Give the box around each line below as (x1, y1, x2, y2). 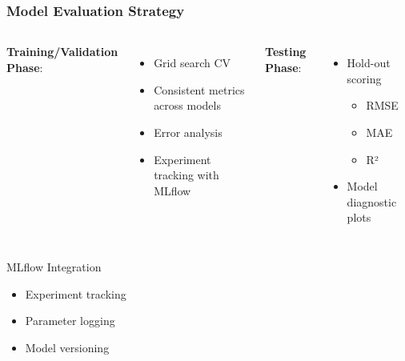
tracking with (154, 166, 219, 183)
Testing (265, 43, 307, 60)
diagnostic (347, 193, 397, 210)
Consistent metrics (154, 81, 245, 98)
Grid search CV (154, 54, 231, 71)
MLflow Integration (6, 258, 102, 275)
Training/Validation (6, 43, 118, 60)
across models (154, 97, 221, 114)
